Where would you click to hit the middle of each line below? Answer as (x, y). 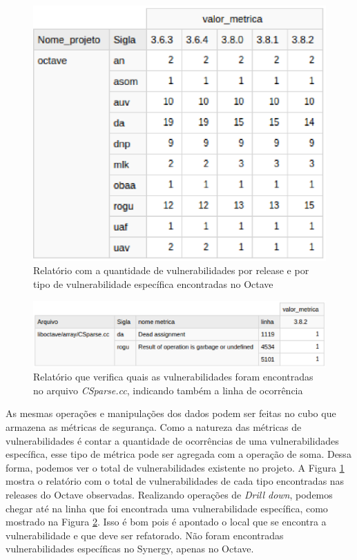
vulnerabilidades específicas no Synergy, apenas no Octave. (130, 549)
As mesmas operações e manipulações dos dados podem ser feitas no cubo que (171, 413)
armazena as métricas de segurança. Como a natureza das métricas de (154, 427)
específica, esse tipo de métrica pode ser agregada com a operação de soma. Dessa (178, 454)
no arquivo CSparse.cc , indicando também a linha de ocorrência (168, 390)
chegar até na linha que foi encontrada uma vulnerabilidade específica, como (167, 508)
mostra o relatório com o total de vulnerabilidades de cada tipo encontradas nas (175, 481)
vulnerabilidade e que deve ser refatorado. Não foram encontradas (145, 535)
